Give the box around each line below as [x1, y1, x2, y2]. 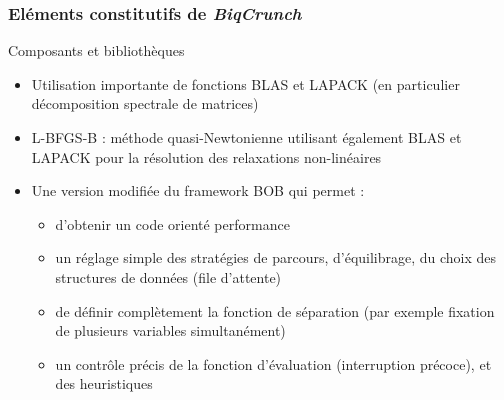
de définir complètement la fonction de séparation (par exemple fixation [55, 300, 495, 321]
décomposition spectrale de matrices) [31, 93, 259, 114]
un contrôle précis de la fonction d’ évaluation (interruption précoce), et [55, 353, 492, 374]
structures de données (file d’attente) [55, 266, 282, 287]
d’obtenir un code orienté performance [55, 213, 290, 234]
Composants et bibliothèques [8, 40, 185, 61]
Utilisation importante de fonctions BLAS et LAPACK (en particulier [31, 73, 460, 94]
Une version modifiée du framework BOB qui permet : [31, 180, 365, 201]
